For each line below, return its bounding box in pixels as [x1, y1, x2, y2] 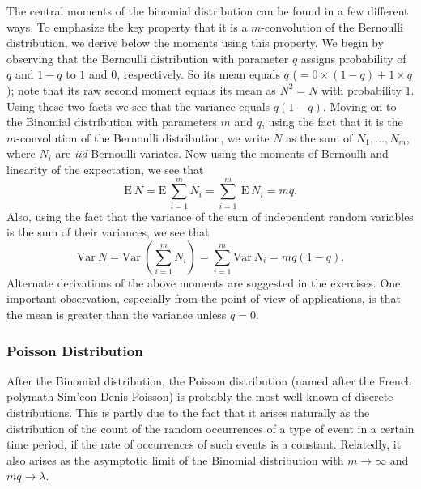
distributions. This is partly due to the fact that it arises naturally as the [6, 404, 370, 421]
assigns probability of [300, 49, 406, 66]
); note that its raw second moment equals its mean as [6, 81, 276, 98]
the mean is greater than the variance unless [6, 306, 227, 323]
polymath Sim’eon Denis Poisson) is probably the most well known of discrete [6, 388, 393, 405]
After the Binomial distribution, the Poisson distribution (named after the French [6, 372, 412, 389]
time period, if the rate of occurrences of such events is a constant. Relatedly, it [6, 436, 402, 453]
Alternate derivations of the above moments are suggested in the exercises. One [6, 274, 401, 291]
